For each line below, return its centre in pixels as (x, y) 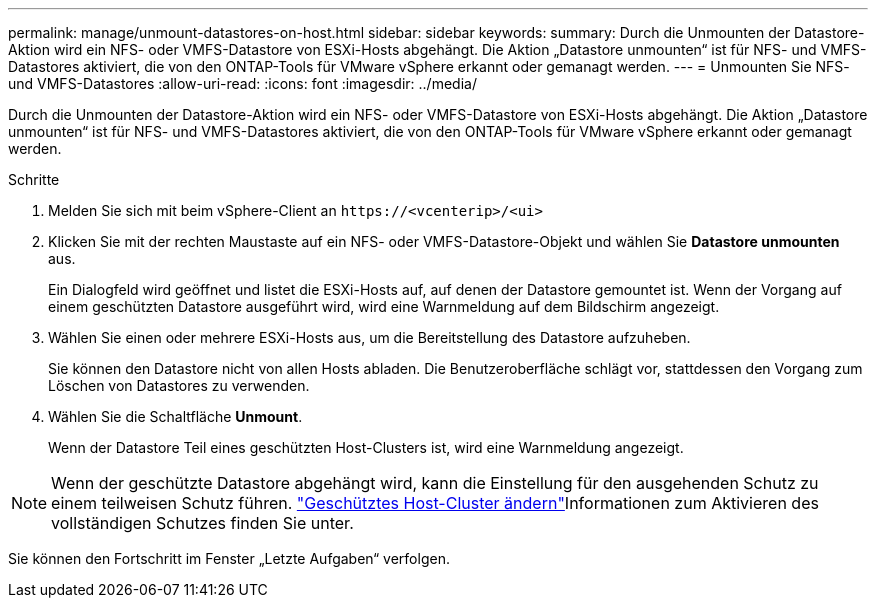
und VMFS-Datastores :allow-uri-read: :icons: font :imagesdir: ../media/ (242, 83)
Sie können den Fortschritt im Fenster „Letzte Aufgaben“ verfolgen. (229, 558)
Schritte (34, 179)
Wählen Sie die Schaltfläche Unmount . (175, 416)
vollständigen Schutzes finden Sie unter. (202, 523)
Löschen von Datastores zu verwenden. (179, 385)
